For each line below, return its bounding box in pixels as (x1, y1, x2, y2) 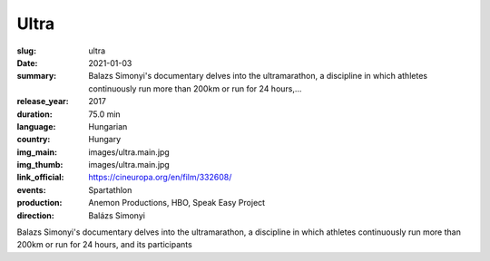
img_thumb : (16, 159, 64, 170)
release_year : (16, 96, 70, 107)
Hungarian (88, 121, 128, 131)
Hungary (88, 134, 122, 145)
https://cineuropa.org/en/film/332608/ (88, 172, 232, 183)
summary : (16, 71, 57, 82)
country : (16, 134, 51, 145)
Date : (16, 57, 38, 68)
